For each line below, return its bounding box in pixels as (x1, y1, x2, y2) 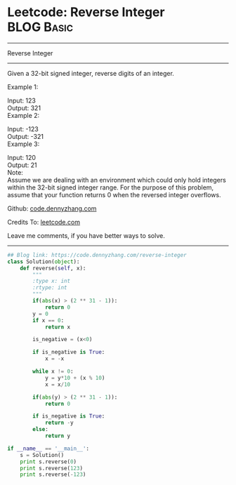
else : (32, 426, 49, 433)
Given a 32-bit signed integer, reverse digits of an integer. (7, 69, 174, 77)
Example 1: (7, 82, 39, 91)
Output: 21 (7, 161, 37, 169)
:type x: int (32, 278, 71, 285)
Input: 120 (7, 153, 37, 161)
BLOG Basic (7, 19, 74, 35)
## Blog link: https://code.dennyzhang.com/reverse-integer (7, 251, 188, 258)
